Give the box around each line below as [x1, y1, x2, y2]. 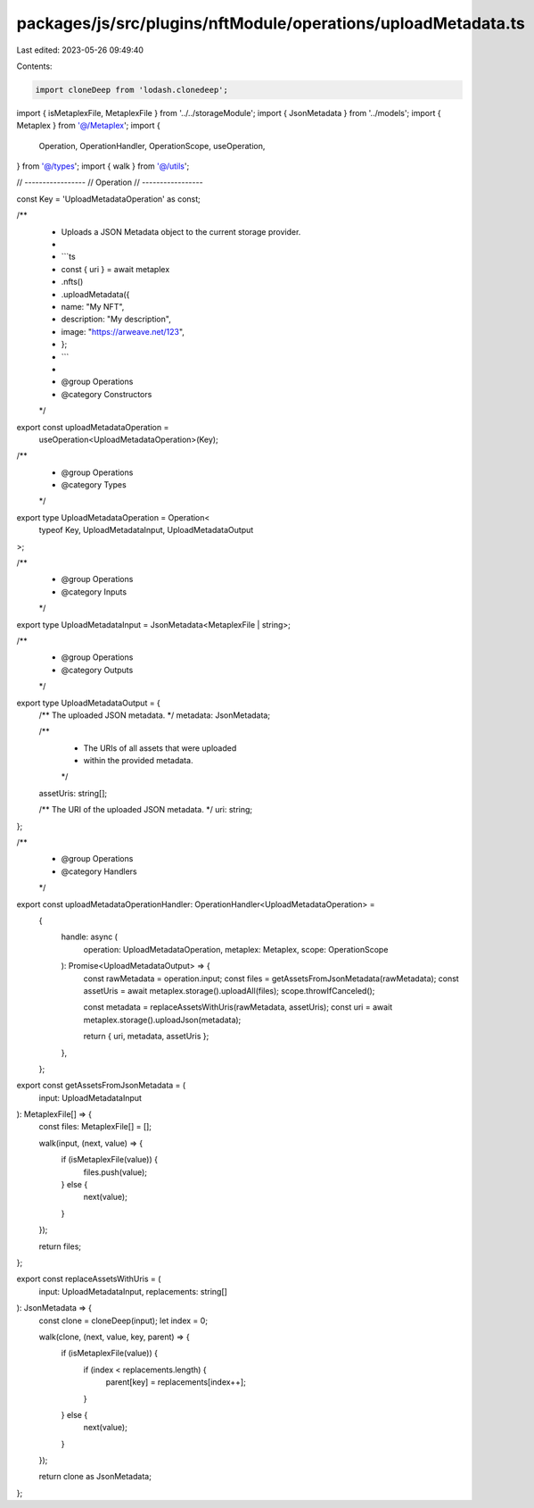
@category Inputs [61, 586, 127, 597]
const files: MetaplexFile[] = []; [38, 1121, 152, 1132]
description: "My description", [61, 313, 171, 325]
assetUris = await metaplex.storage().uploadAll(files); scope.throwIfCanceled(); [83, 985, 375, 996]
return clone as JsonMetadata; [38, 1471, 152, 1482]
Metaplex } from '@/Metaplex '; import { [16, 121, 160, 131]
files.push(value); [83, 1166, 147, 1178]
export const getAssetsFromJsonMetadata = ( [16, 1080, 186, 1091]
